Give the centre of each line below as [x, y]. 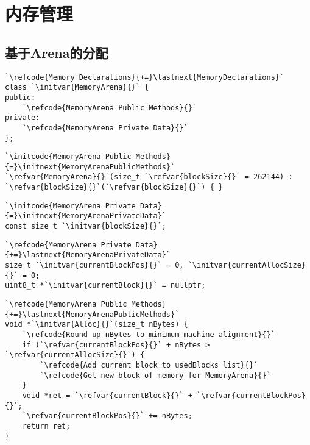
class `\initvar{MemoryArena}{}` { [77, 87]
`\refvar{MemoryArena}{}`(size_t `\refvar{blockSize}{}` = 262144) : [149, 177]
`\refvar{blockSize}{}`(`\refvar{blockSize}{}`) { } [114, 187]
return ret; [46, 426]
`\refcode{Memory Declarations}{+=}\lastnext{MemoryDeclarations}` [145, 77]
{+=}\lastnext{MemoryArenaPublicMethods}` [92, 314]
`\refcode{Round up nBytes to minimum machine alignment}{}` [149, 335]
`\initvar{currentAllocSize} [247, 265]
